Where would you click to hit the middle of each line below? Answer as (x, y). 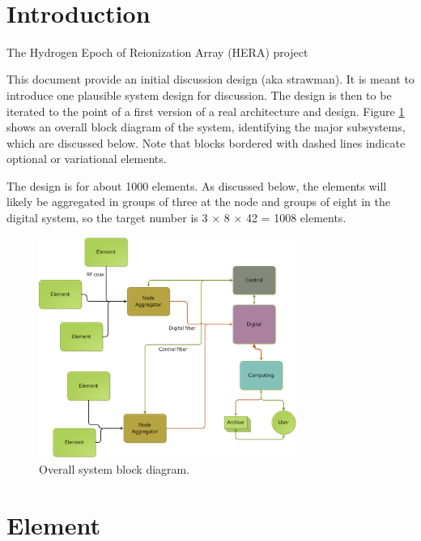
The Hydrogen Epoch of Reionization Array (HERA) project (157, 52)
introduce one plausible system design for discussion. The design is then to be (199, 94)
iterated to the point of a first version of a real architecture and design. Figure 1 (206, 111)
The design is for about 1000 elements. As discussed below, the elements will (197, 185)
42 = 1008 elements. (296, 218)
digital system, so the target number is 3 (107, 218)
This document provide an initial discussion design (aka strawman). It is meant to (210, 79)
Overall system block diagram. (115, 468)
